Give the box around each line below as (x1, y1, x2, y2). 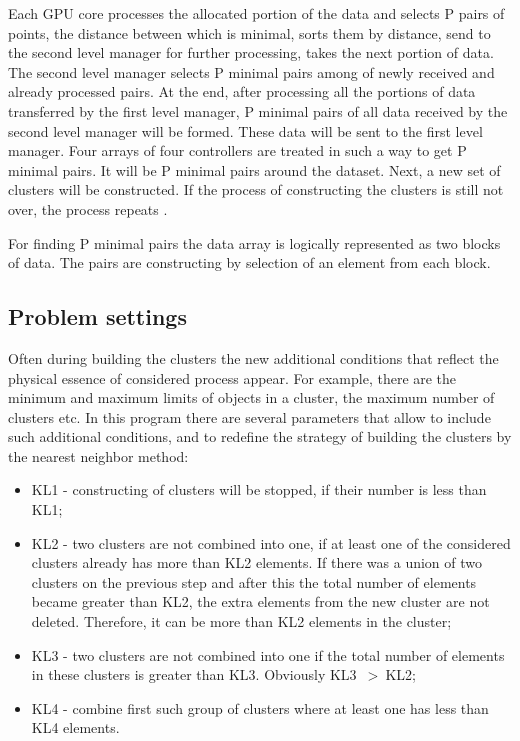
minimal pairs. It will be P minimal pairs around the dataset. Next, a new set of (8, 159, 501, 180)
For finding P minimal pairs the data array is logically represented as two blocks (8, 232, 501, 253)
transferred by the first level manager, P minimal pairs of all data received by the (8, 100, 508, 121)
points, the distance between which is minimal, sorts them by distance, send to (8, 22, 491, 43)
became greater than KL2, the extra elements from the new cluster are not (31, 591, 490, 612)
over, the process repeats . (8, 198, 168, 219)
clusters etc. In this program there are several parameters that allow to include (8, 406, 491, 427)
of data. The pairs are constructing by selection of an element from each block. (8, 252, 491, 273)
